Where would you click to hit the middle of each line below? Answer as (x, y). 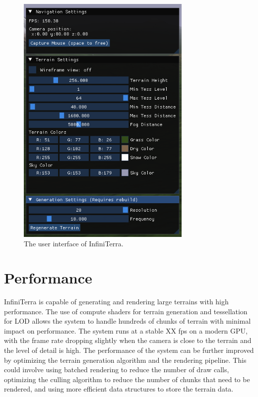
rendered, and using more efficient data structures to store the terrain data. (119, 389)
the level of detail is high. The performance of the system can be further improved (129, 350)
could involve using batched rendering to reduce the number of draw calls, (117, 369)
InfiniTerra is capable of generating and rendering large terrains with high (116, 301)
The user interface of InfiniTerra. (74, 244)
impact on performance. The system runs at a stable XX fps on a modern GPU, (126, 330)
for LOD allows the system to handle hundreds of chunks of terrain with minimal (128, 321)
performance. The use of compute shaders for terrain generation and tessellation (126, 311)
